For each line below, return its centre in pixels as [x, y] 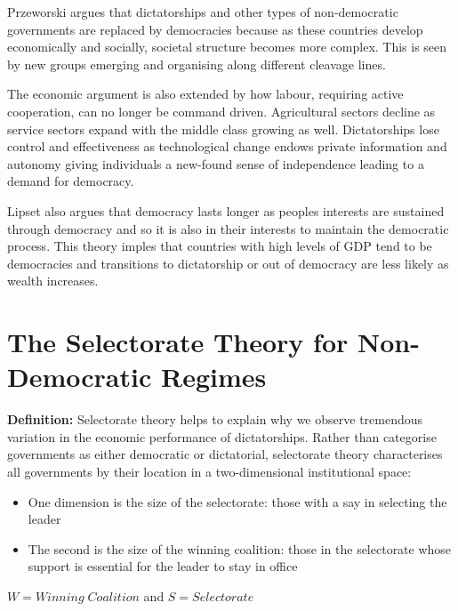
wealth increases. [53, 281]
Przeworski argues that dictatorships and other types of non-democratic [203, 12]
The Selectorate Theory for [178, 342]
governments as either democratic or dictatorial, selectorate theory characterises [225, 454]
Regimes [213, 377]
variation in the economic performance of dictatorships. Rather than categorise [222, 436]
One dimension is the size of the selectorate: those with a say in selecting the [237, 501]
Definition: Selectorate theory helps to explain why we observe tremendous [215, 419]
